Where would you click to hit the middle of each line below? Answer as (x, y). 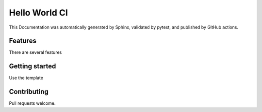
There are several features (35, 52)
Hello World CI (38, 13)
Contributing (29, 92)
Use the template (26, 78)
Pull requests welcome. (32, 103)
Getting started (33, 66)
